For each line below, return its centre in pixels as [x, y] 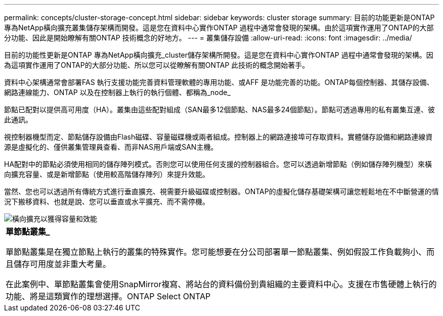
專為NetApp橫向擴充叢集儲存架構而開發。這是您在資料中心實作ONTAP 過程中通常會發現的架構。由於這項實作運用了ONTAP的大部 [219, 28]
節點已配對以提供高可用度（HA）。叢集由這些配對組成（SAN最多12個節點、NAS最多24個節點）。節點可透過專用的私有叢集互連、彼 [220, 109]
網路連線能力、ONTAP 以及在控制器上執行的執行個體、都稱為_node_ [117, 92]
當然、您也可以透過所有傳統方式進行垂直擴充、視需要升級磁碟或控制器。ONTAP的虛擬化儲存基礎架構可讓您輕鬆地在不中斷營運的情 [221, 191]
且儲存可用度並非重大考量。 [58, 264]
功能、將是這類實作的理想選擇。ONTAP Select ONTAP [108, 296]
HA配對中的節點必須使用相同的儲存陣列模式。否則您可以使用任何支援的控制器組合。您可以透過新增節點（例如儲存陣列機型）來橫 [218, 164]
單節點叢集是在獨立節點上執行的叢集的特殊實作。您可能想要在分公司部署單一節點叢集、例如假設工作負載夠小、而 [220, 252]
